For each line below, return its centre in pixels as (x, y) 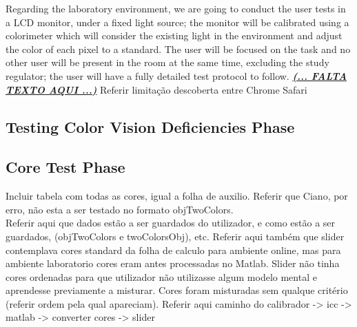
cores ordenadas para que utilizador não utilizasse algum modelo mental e (161, 276)
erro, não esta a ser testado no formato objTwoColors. (120, 209)
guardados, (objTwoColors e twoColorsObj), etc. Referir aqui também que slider (175, 236)
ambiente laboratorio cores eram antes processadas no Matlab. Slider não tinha (173, 263)
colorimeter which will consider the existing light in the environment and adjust (174, 35)
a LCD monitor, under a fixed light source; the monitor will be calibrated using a (177, 22)
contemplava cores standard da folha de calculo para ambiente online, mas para (173, 250)
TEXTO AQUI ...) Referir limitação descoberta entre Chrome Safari (156, 89)
